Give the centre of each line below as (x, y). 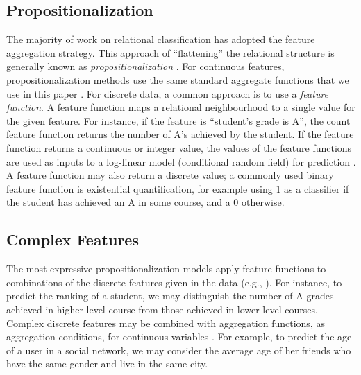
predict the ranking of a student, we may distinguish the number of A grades (170, 296)
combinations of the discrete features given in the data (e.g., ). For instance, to (174, 282)
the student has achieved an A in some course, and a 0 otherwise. (145, 202)
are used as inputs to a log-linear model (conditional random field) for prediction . (181, 161)
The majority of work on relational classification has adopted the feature (161, 39)
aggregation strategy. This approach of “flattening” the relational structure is (170, 52)
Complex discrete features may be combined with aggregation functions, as (166, 323)
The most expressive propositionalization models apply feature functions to (166, 269)
